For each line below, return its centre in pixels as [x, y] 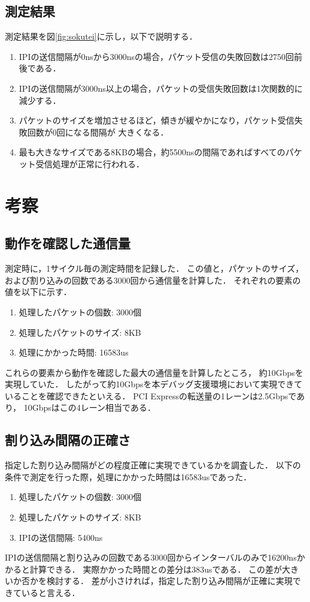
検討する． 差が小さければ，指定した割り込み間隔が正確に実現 [169, 581]
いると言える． [51, 593]
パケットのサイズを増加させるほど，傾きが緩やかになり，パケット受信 [156, 120]
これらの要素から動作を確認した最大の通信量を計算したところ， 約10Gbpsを [154, 372]
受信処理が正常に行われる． [90, 163]
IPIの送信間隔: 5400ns [61, 537]
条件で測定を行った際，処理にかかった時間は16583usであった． [128, 476]
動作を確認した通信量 [68, 243]
